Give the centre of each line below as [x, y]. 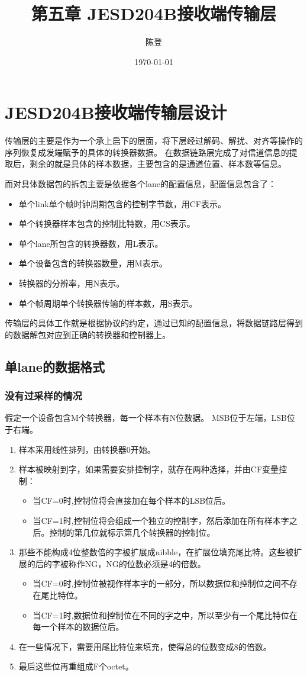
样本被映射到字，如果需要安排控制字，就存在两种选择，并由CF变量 [149, 469]
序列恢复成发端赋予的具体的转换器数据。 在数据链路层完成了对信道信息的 [147, 152]
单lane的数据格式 [55, 366]
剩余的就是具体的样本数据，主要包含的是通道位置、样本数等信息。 [158, 164]
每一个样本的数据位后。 [78, 627]
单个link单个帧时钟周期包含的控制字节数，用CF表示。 [122, 203]
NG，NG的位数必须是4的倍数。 [145, 563]
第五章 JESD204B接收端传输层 [154, 13]
